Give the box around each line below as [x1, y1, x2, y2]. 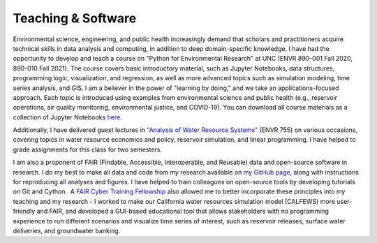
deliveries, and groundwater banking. [13, 226, 121, 235]
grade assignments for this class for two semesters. [13, 145, 163, 154]
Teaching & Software [13, 10, 137, 26]
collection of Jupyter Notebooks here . [13, 112, 122, 121]
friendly [13, 207, 36, 216]
